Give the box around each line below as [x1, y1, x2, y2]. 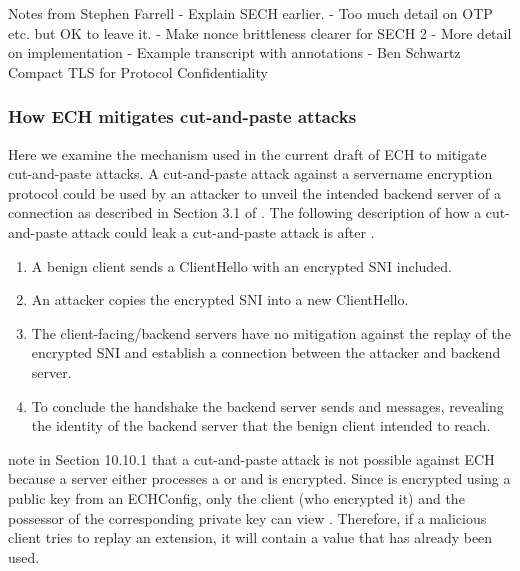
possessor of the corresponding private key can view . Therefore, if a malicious [8, 507, 487, 528]
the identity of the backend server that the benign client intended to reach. [31, 415, 491, 436]
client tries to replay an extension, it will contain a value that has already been [8, 527, 493, 548]
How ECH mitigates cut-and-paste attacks [8, 104, 357, 129]
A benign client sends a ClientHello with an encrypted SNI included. [31, 255, 453, 276]
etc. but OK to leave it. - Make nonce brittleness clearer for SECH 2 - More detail [8, 22, 512, 43]
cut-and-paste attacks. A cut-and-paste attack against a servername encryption [8, 163, 493, 184]
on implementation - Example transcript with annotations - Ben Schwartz [8, 42, 461, 63]
